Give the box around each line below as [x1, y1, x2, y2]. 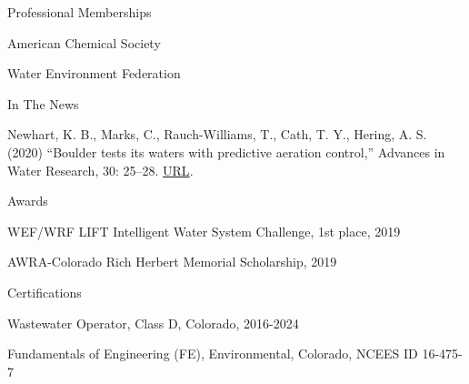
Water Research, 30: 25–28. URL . [7, 160, 194, 179]
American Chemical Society [7, 33, 161, 52]
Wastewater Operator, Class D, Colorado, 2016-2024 [7, 313, 299, 332]
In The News [7, 94, 79, 113]
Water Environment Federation [7, 64, 181, 83]
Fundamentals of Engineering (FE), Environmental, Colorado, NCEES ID [7, 344, 418, 363]
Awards [7, 191, 48, 210]
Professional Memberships [7, 3, 152, 21]
